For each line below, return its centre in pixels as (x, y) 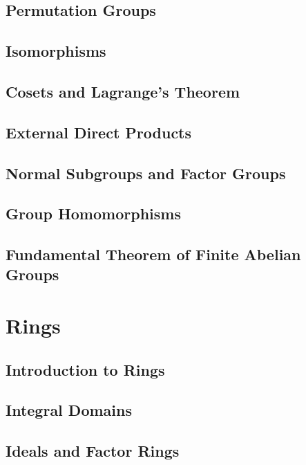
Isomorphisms (56, 51)
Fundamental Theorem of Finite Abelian (153, 254)
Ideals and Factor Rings (93, 451)
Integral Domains (69, 410)
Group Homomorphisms (93, 213)
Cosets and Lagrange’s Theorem (123, 91)
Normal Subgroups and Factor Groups (146, 173)
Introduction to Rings (85, 369)
